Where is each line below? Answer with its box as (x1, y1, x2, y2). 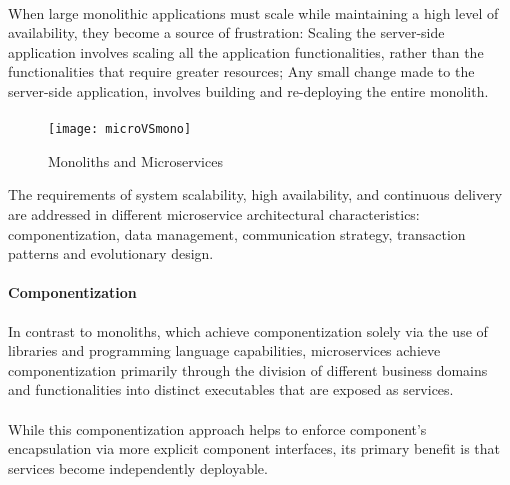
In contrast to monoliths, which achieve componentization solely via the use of (8, 320, 488, 341)
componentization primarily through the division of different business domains (8, 359, 488, 380)
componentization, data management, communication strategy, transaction (8, 223, 466, 244)
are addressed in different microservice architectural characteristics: (8, 204, 420, 224)
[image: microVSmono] (48, 122, 192, 137)
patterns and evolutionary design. (8, 243, 214, 264)
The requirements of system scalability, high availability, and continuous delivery (8, 184, 503, 205)
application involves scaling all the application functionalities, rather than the (8, 41, 484, 62)
